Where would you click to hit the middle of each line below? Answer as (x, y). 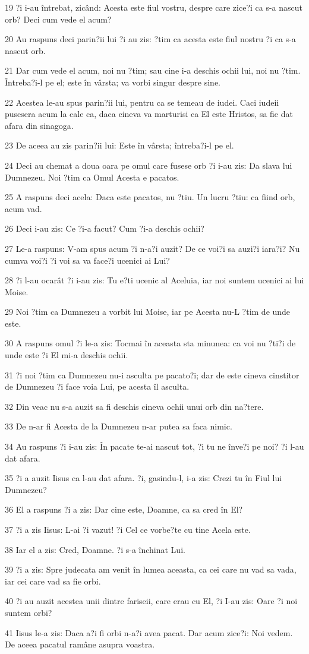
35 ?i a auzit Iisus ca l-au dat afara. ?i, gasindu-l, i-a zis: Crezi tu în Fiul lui (144, 478)
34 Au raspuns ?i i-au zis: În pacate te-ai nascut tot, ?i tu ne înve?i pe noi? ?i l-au (154, 446)
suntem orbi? (29, 612)
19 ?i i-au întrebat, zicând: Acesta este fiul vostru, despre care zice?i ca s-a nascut (154, 7)
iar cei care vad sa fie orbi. (53, 581)
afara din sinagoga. (39, 125)
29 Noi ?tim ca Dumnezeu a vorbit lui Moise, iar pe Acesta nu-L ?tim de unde (148, 312)
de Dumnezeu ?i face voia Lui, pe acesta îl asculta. (97, 386)
